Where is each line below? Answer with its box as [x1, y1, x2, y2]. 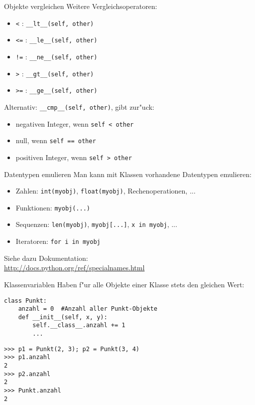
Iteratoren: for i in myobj [15, 236, 101, 246]
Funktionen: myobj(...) [15, 202, 91, 212]
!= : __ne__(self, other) [15, 51, 98, 61]
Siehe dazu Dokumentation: [4, 252, 88, 263]
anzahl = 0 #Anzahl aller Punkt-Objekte [18, 305, 157, 313]
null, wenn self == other [15, 135, 96, 146]
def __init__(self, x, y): [18, 313, 108, 321]
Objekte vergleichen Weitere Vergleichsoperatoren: [4, 1, 157, 11]
